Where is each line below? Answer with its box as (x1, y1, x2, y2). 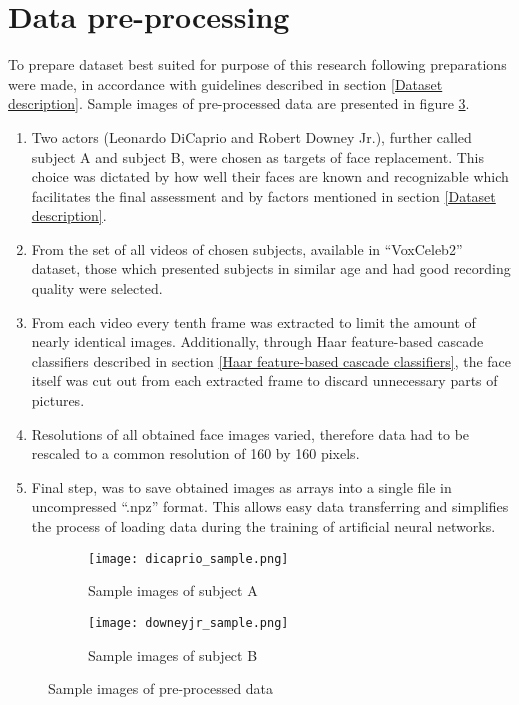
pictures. (31, 390, 85, 411)
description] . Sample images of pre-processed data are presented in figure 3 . (8, 93, 470, 114)
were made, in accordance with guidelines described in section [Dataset (8, 73, 443, 94)
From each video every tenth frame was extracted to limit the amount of (31, 311, 476, 332)
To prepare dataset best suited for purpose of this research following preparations (8, 54, 507, 75)
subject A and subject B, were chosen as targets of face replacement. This (31, 146, 484, 167)
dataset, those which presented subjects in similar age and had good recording (31, 258, 511, 279)
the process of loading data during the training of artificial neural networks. (31, 516, 496, 536)
